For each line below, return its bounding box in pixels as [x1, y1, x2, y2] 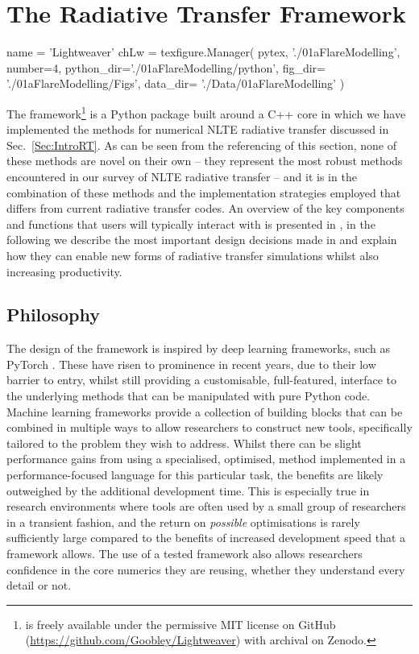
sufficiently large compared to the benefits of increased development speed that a [6, 529, 406, 546]
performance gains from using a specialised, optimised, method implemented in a [6, 450, 406, 467]
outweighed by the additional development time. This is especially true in [6, 482, 370, 499]
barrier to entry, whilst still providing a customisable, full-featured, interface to [6, 371, 397, 388]
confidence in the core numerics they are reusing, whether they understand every [6, 561, 405, 577]
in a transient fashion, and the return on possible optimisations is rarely [6, 513, 360, 530]
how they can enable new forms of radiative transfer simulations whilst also [6, 246, 379, 263]
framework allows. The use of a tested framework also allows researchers [6, 545, 363, 562]
